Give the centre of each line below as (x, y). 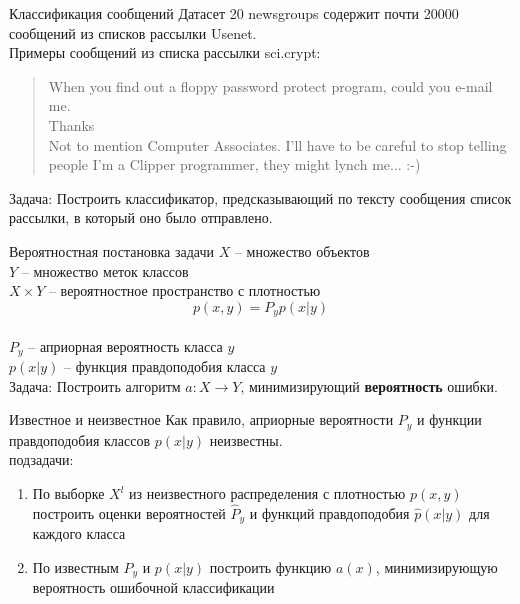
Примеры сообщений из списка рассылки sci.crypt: (165, 52)
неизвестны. (246, 439)
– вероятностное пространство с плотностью (184, 290)
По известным (75, 566)
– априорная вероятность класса (125, 345)
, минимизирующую (436, 566)
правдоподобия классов (80, 439)
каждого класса (79, 533)
